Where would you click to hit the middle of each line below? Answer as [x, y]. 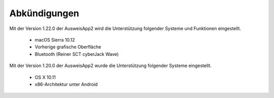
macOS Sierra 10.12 [55, 40]
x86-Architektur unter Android [66, 84]
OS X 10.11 [45, 77]
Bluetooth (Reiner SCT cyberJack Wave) [77, 54]
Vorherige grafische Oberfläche [68, 47]
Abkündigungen [44, 13]
